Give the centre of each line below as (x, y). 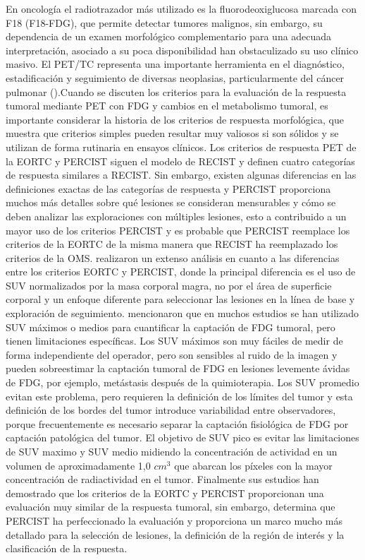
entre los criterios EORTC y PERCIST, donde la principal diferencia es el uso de (181, 272)
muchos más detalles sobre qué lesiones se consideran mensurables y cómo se (171, 202)
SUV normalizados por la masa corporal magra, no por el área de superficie (169, 285)
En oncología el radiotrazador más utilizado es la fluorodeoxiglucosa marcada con (181, 8)
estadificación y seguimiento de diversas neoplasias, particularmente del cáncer (175, 77)
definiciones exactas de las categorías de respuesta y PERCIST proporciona (168, 188)
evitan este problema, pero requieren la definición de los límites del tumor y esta (179, 396)
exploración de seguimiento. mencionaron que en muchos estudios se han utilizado (182, 313)
